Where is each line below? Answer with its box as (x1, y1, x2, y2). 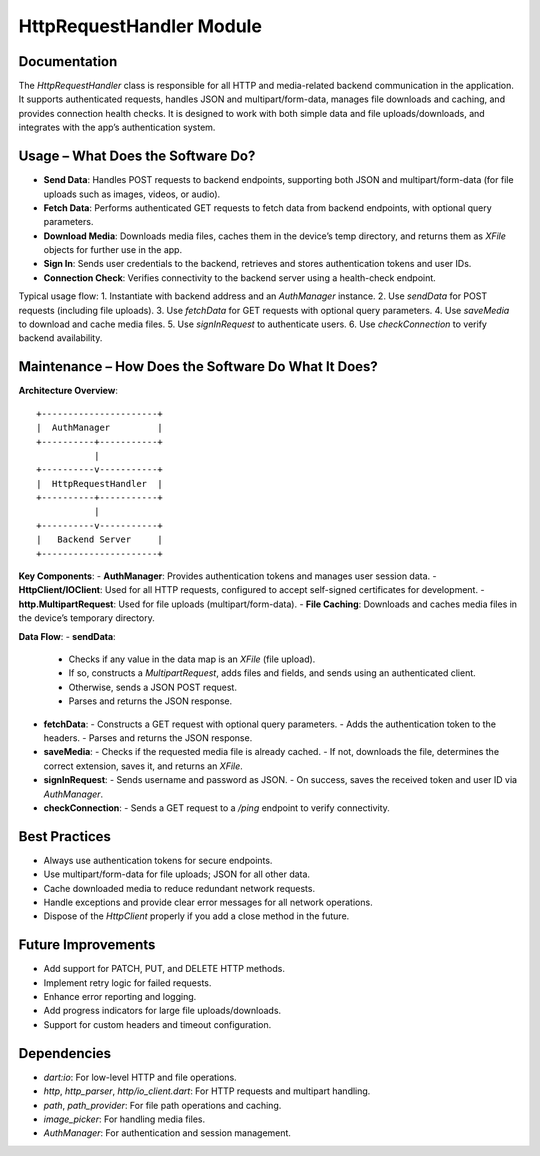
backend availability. (18, 332, 103, 344)
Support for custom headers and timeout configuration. (43, 1018, 272, 1030)
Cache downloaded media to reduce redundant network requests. (43, 882, 315, 894)
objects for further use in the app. (43, 244, 183, 256)
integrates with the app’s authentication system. (18, 121, 216, 134)
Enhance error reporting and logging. (43, 991, 197, 1003)
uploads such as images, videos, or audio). (43, 188, 221, 200)
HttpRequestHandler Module (18, 15, 262, 37)
